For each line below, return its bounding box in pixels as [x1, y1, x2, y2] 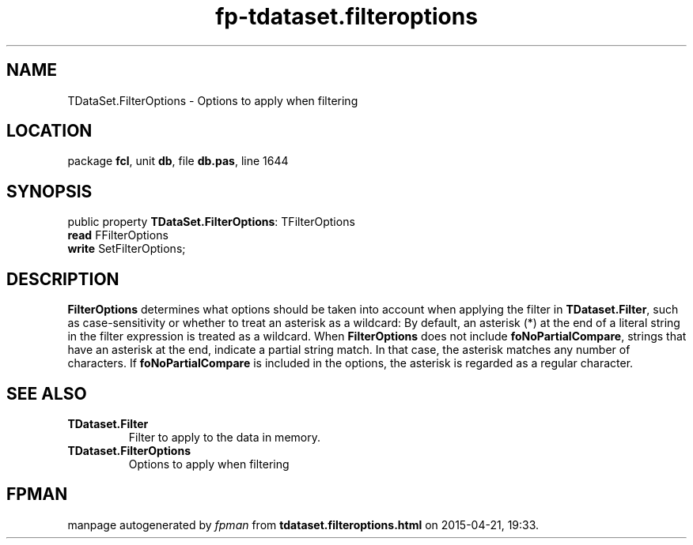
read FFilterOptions [67, 228, 169, 242]
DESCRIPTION [6, 269, 119, 289]
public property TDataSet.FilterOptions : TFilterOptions [67, 215, 355, 229]
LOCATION [6, 121, 93, 141]
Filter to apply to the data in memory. [128, 430, 320, 444]
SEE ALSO [6, 383, 87, 404]
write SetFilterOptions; [67, 242, 186, 256]
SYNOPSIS [6, 181, 93, 201]
